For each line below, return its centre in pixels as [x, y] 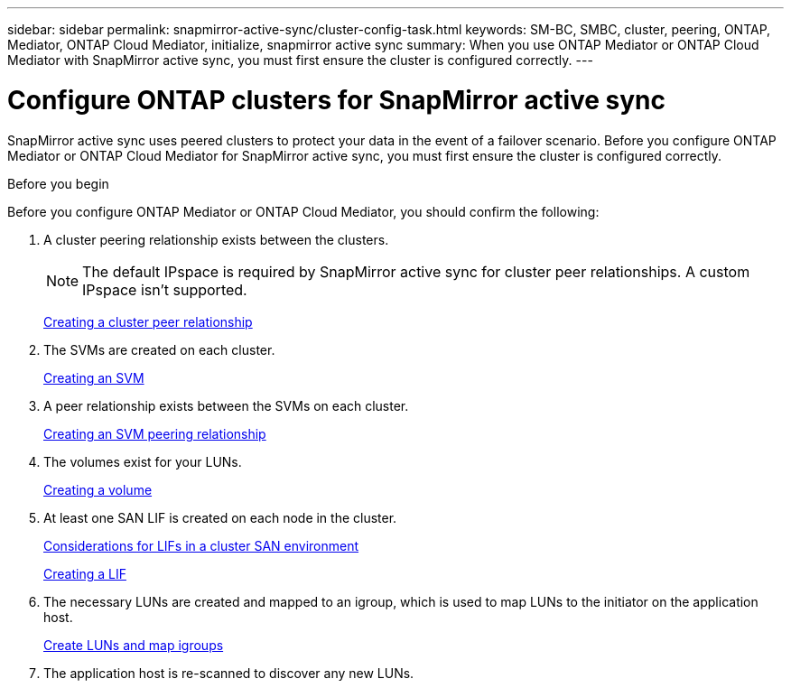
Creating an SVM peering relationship [155, 433]
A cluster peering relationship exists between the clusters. [216, 239]
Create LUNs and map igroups [134, 645]
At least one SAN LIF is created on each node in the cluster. [220, 517]
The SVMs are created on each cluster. [159, 349]
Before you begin [58, 183]
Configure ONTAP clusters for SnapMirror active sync [337, 100]
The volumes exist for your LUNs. [143, 461]
